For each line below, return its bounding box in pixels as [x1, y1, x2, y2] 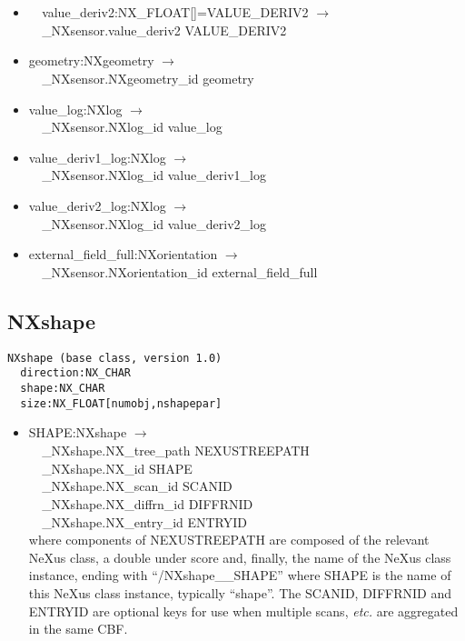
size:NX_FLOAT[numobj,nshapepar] [20, 396, 223, 410]
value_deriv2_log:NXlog [28, 196, 166, 215]
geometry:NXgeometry [28, 51, 154, 70]
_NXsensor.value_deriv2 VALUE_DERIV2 [42, 20, 287, 39]
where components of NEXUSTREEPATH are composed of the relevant [28, 530, 430, 549]
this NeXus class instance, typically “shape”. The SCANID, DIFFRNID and [28, 584, 451, 603]
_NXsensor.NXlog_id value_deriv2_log [42, 214, 266, 233]
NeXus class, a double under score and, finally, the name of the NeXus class [28, 547, 451, 566]
